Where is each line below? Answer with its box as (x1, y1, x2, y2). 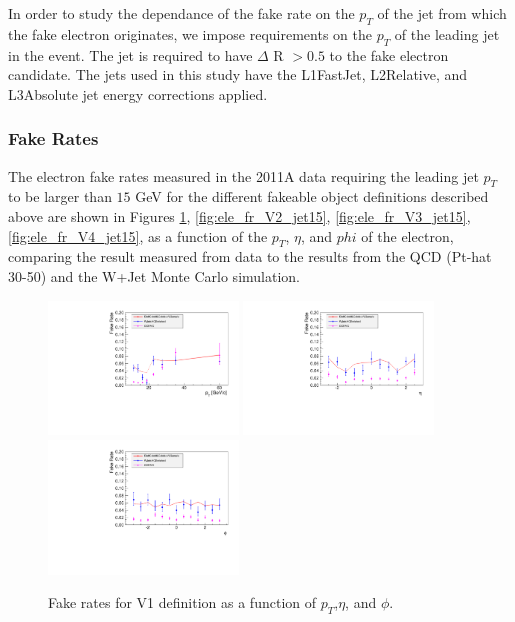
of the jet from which (377, 3, 507, 23)
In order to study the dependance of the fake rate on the (8, 3, 355, 23)
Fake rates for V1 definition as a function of (48, 592, 317, 613)
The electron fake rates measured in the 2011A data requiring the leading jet (8, 165, 479, 186)
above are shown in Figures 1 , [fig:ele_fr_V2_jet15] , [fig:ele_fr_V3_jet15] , (8, 205, 471, 226)
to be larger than (8, 186, 112, 207)
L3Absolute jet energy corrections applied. (8, 83, 268, 104)
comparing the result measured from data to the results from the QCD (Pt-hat (8, 246, 492, 267)
